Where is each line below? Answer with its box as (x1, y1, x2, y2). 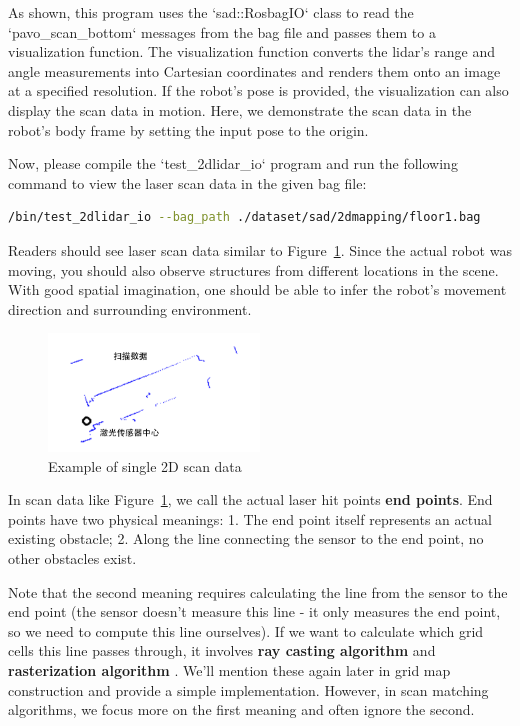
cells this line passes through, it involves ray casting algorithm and (8, 640, 436, 661)
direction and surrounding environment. (8, 298, 252, 319)
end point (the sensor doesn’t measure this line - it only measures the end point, (8, 601, 501, 622)
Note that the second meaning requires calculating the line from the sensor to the (8, 581, 508, 602)
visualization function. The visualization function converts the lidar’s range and (8, 41, 495, 62)
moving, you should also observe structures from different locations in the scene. (8, 259, 499, 280)
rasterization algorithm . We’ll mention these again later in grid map (8, 660, 451, 681)
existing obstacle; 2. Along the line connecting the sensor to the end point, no (8, 528, 484, 549)
